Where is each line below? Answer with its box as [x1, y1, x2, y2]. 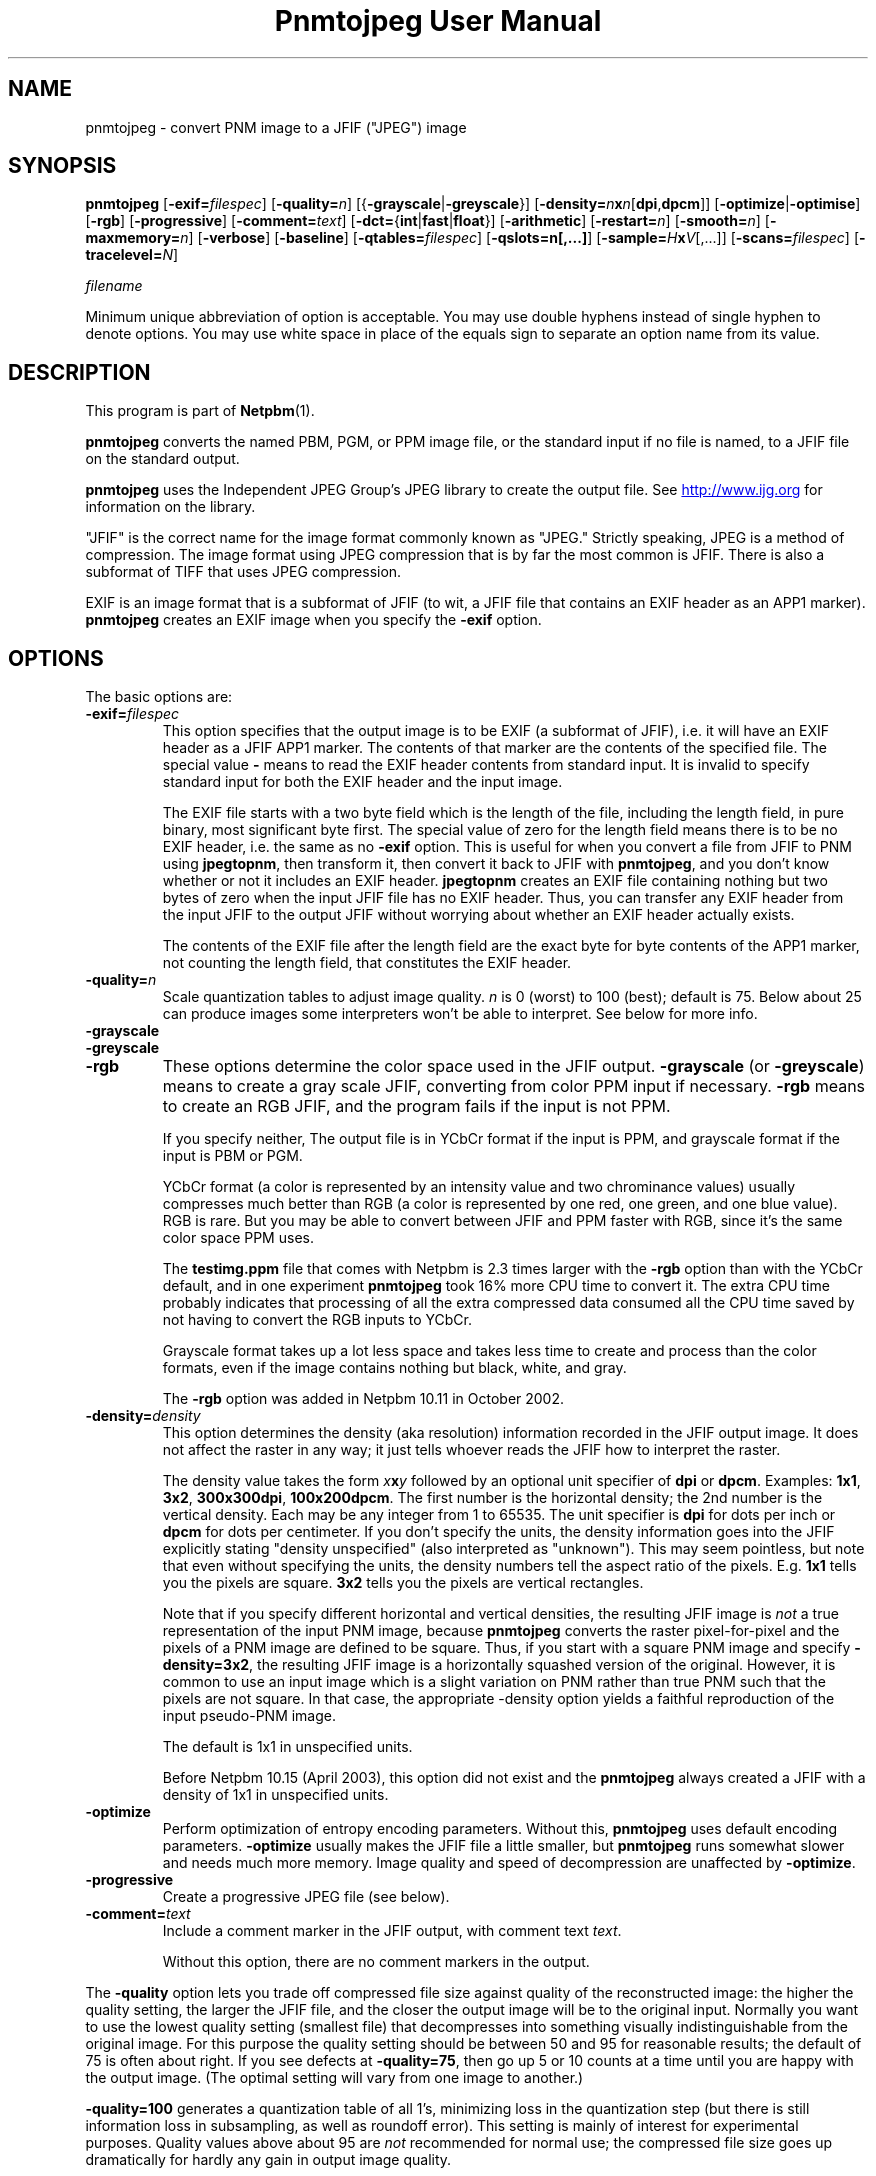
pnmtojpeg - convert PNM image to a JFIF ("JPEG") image [85, 118, 467, 136]
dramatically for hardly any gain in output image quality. [85, 2151, 452, 2169]
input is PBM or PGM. [162, 1147, 303, 1165]
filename [85, 277, 143, 295]
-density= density [85, 1407, 201, 1425]
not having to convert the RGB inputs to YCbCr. [162, 1311, 473, 1329]
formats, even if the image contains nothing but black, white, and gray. [162, 1359, 627, 1377]
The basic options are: [85, 688, 233, 706]
